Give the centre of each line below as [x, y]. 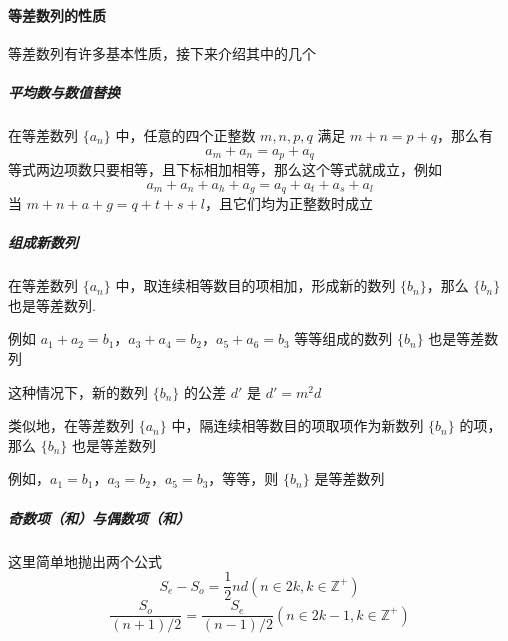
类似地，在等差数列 [71, 425]
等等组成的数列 [343, 338]
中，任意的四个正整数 [185, 134]
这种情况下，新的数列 [78, 391]
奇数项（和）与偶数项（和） [99, 517]
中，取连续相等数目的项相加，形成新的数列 [255, 285]
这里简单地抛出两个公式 [85, 560]
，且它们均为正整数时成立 [288, 203]
